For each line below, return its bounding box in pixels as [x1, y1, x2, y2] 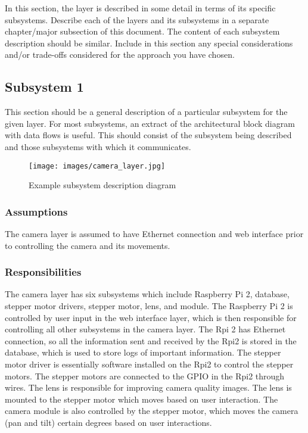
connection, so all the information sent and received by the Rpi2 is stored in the [5, 334, 297, 347]
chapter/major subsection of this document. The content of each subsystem [5, 25, 280, 38]
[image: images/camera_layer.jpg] [29, 161, 166, 170]
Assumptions [5, 204, 68, 219]
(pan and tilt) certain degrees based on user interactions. [5, 416, 212, 428]
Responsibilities [5, 264, 82, 279]
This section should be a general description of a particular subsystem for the [5, 105, 288, 118]
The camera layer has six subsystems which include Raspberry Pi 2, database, [5, 288, 290, 300]
